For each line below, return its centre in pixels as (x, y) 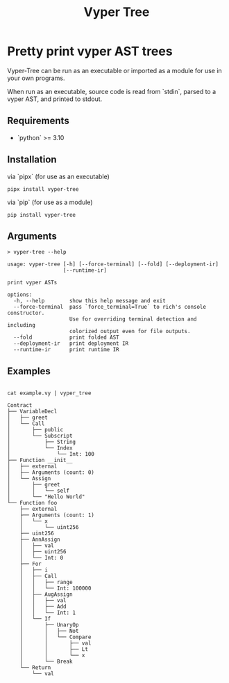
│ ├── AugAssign (46, 594)
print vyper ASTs (32, 283)
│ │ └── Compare (56, 637)
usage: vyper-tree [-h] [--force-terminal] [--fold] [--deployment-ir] (113, 264)
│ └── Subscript (40, 436)
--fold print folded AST (66, 338)
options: (20, 295)
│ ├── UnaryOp (49, 625)
